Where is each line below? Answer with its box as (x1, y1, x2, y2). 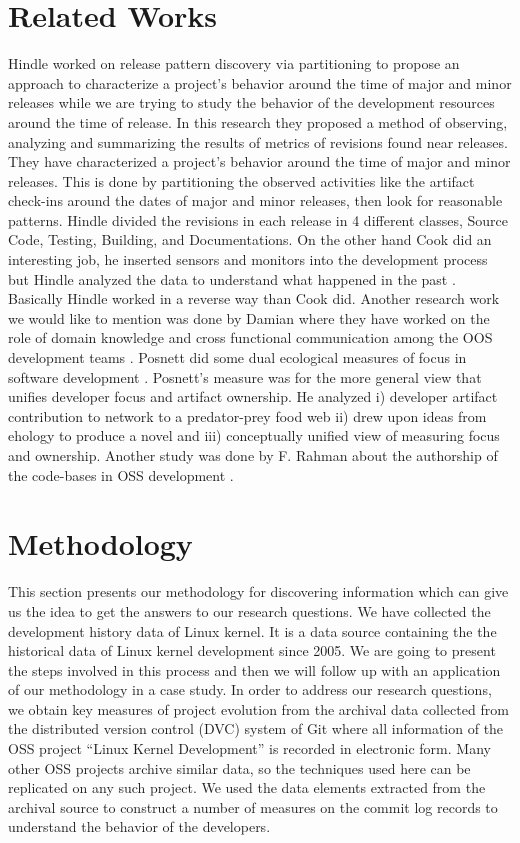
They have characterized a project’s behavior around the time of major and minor (8, 151, 511, 172)
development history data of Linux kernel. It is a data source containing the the (8, 620, 497, 641)
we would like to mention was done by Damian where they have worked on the (8, 307, 490, 328)
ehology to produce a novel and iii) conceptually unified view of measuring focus (8, 425, 500, 446)
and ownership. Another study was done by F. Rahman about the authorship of (8, 445, 498, 465)
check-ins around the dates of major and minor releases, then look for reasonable (8, 190, 503, 211)
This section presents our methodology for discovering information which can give (8, 581, 509, 602)
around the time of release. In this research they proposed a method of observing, (8, 111, 508, 132)
